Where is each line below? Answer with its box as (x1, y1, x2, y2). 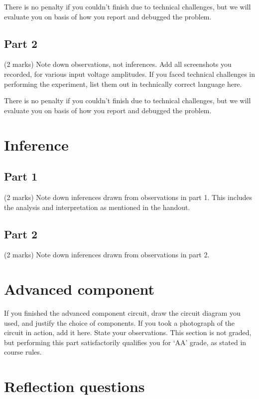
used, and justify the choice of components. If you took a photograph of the (4, 317, 235, 328)
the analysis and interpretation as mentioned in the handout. (4, 201, 190, 212)
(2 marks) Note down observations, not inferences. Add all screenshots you (4, 59, 232, 69)
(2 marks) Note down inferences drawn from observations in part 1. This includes (4, 192, 253, 202)
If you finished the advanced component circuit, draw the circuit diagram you (4, 308, 241, 318)
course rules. (4, 347, 42, 357)
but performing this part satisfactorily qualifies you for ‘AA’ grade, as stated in (4, 337, 247, 347)
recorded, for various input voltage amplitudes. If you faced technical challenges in (4, 68, 256, 79)
